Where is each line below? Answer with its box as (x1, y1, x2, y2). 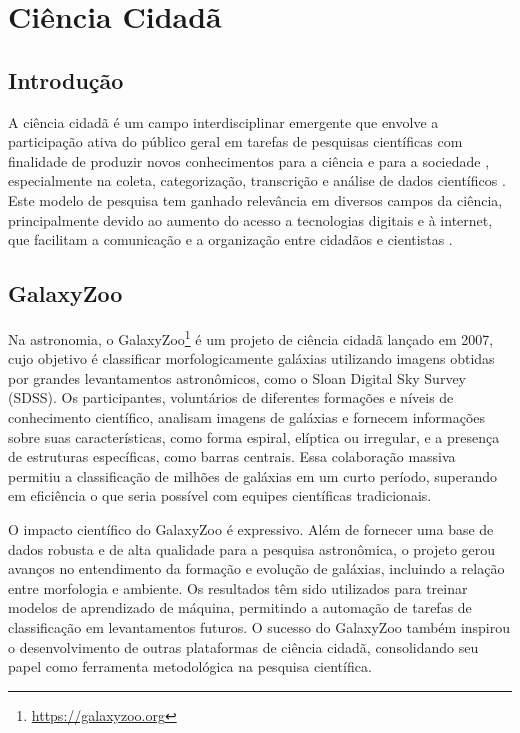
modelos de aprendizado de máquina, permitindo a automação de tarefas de (8, 597, 472, 618)
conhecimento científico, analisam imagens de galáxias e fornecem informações (8, 406, 486, 427)
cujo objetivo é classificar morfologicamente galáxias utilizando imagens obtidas (8, 348, 495, 369)
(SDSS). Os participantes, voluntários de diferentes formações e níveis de (8, 387, 454, 408)
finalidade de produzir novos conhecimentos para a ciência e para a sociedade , (8, 150, 490, 171)
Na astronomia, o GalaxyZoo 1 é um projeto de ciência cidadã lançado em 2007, (8, 325, 494, 349)
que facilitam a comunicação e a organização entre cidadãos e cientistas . (8, 229, 453, 250)
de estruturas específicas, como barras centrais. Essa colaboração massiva (8, 446, 456, 467)
